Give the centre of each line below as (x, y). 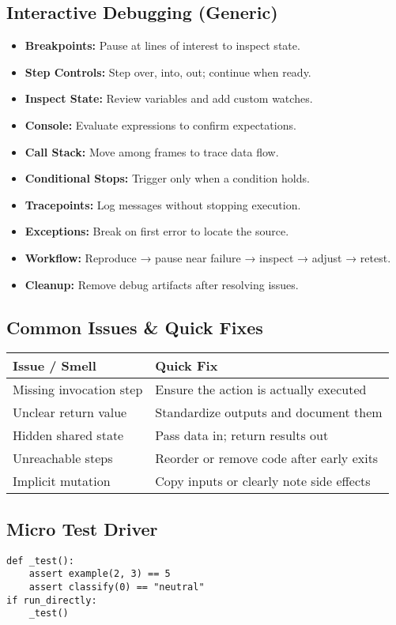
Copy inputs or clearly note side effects (263, 481)
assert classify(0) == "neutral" (117, 587)
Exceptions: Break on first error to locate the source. (157, 231)
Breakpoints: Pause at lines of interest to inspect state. (162, 45)
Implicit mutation (62, 481)
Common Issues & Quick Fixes (135, 327)
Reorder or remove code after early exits (267, 458)
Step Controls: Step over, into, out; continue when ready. (168, 72)
